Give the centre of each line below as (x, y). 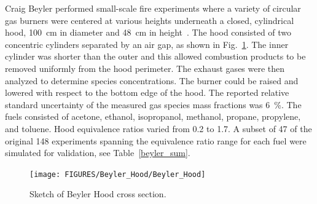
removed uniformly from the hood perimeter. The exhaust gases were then (145, 68)
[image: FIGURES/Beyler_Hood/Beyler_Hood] (118, 174)
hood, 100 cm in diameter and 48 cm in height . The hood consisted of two (148, 32)
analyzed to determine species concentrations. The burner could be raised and (152, 80)
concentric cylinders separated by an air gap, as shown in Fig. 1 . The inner (147, 44)
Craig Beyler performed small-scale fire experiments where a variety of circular (153, 8)
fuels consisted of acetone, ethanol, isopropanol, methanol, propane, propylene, (153, 116)
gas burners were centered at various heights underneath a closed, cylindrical (150, 20)
